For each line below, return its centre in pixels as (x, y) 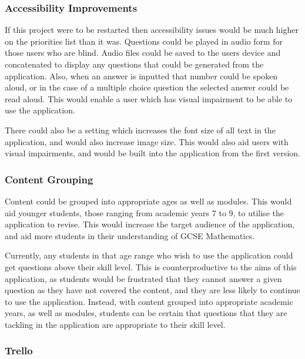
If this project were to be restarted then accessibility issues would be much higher (152, 30)
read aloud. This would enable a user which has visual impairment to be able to (149, 98)
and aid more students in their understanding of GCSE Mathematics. (130, 235)
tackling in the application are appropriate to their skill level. (115, 324)
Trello (19, 350)
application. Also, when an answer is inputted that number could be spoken (141, 76)
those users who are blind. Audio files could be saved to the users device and (143, 53)
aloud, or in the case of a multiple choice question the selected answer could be (147, 87)
